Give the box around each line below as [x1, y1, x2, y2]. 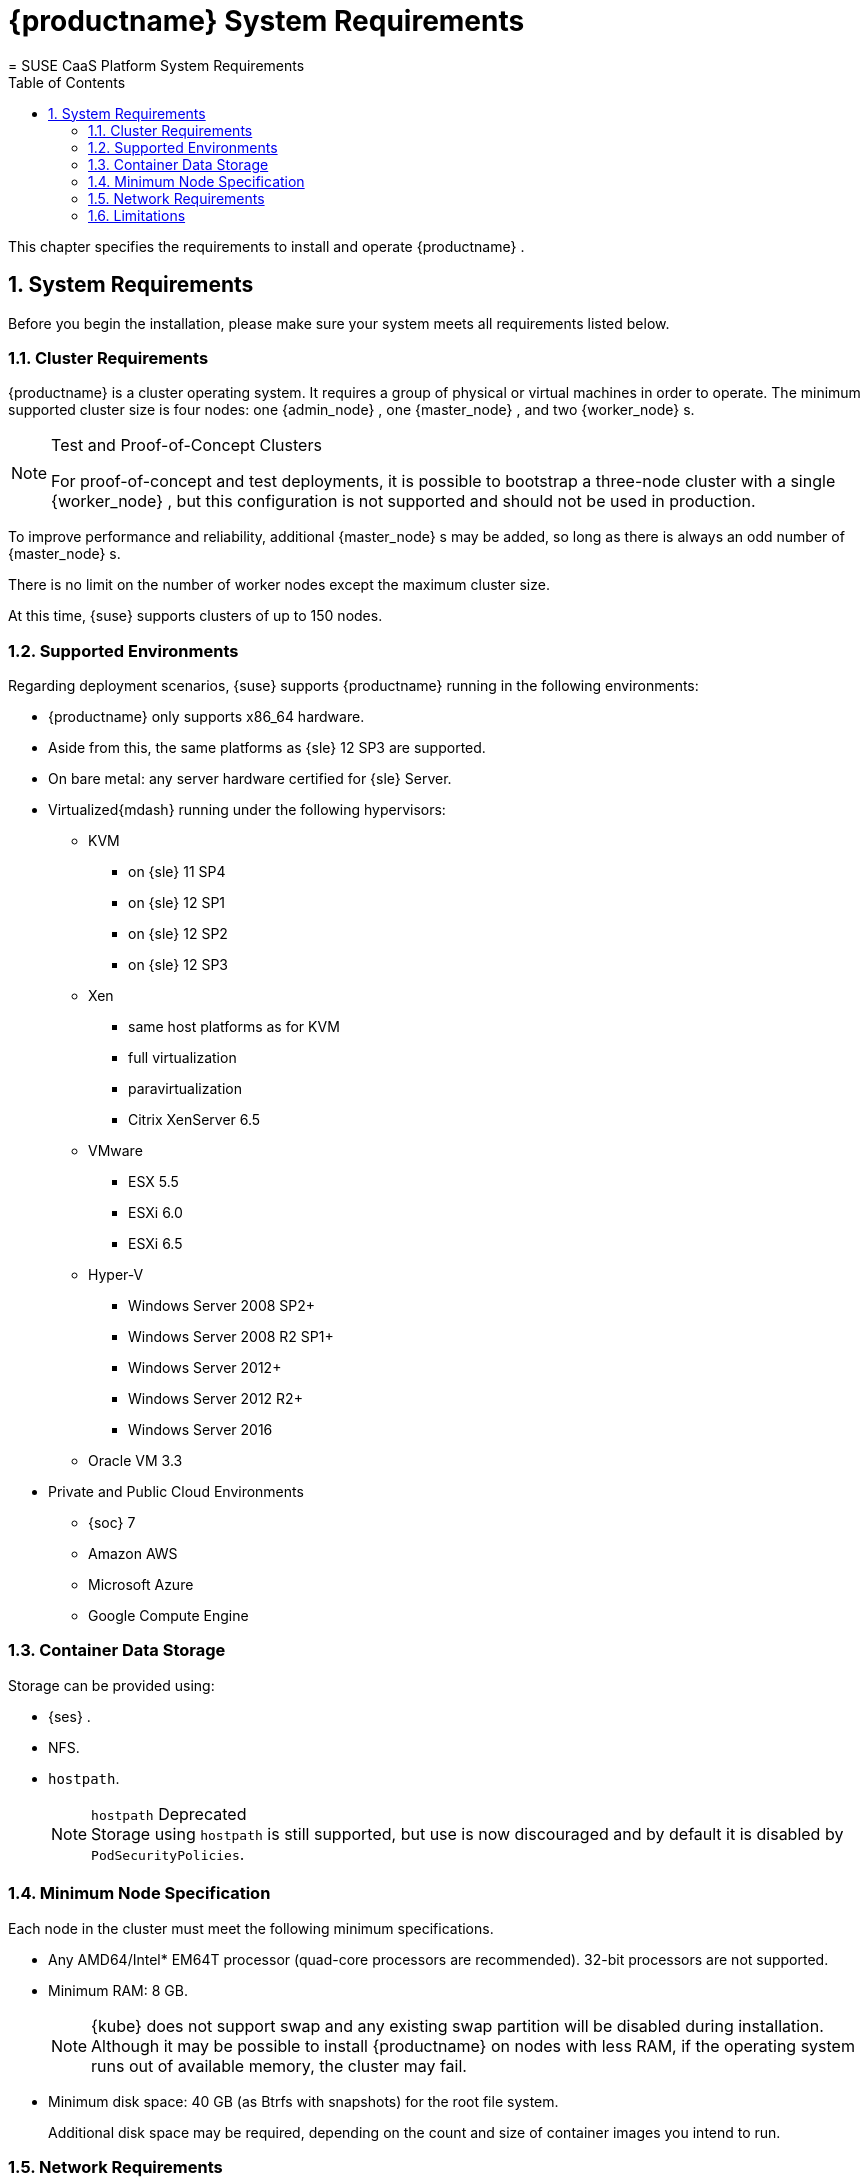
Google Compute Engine [88, 1607, 249, 1625]
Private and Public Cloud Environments [48, 1483, 304, 1501]
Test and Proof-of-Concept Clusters [51, 435, 322, 456]
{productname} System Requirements [8, 4, 525, 38]
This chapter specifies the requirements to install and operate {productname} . [8, 237, 525, 255]
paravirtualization [128, 1080, 242, 1098]
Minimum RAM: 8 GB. [48, 1981, 188, 1999]
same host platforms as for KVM [128, 1018, 340, 1036]
